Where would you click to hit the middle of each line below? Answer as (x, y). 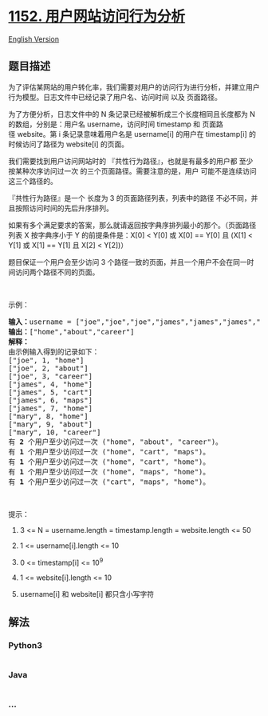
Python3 (25, 645)
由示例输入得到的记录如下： (54, 352)
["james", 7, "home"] (51, 408)
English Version (34, 39)
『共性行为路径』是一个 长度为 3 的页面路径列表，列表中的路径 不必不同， (130, 198)
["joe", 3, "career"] (51, 376)
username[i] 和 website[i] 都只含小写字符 (87, 594)
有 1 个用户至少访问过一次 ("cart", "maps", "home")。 (109, 482)
